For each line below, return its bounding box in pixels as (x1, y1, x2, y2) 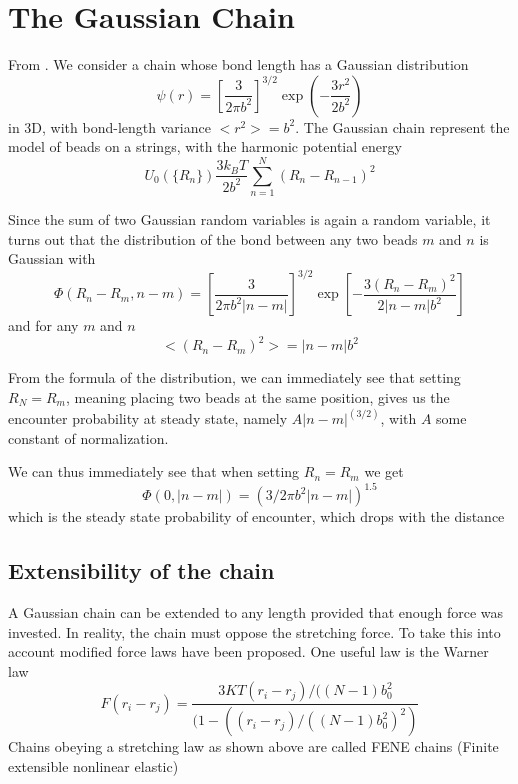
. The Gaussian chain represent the (295, 116, 510, 137)
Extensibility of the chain (8, 555, 275, 586)
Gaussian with (8, 248, 96, 269)
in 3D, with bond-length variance (8, 116, 211, 137)
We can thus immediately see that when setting (8, 461, 300, 482)
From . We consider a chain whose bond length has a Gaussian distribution (8, 54, 469, 75)
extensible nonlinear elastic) (8, 755, 179, 776)
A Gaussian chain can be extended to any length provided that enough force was (8, 602, 504, 623)
